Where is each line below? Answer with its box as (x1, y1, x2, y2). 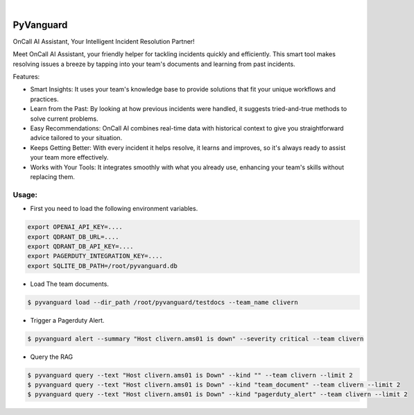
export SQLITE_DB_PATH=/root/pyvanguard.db (27, 262, 178, 270)
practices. (30, 94, 59, 103)
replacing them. (30, 172, 76, 180)
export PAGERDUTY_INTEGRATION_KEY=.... (27, 252, 163, 260)
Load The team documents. (30, 280, 109, 288)
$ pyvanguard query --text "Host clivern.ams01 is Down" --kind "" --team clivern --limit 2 (27, 371, 353, 379)
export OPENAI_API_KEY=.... (27, 223, 123, 231)
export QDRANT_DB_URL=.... (27, 232, 119, 241)
